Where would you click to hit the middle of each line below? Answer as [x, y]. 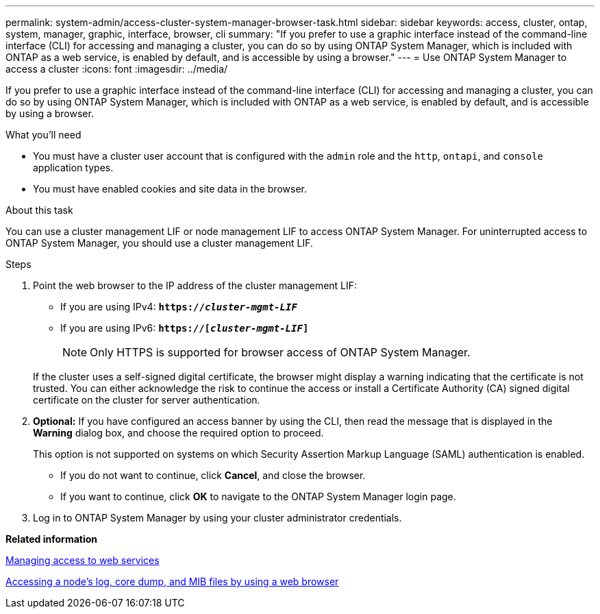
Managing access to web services [83, 560]
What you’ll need [43, 135]
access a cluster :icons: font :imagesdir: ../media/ [117, 69]
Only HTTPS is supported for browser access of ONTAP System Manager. [280, 352]
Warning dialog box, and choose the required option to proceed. [178, 433]
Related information [52, 539]
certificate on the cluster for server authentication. [147, 400]
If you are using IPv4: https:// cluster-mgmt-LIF [179, 307]
